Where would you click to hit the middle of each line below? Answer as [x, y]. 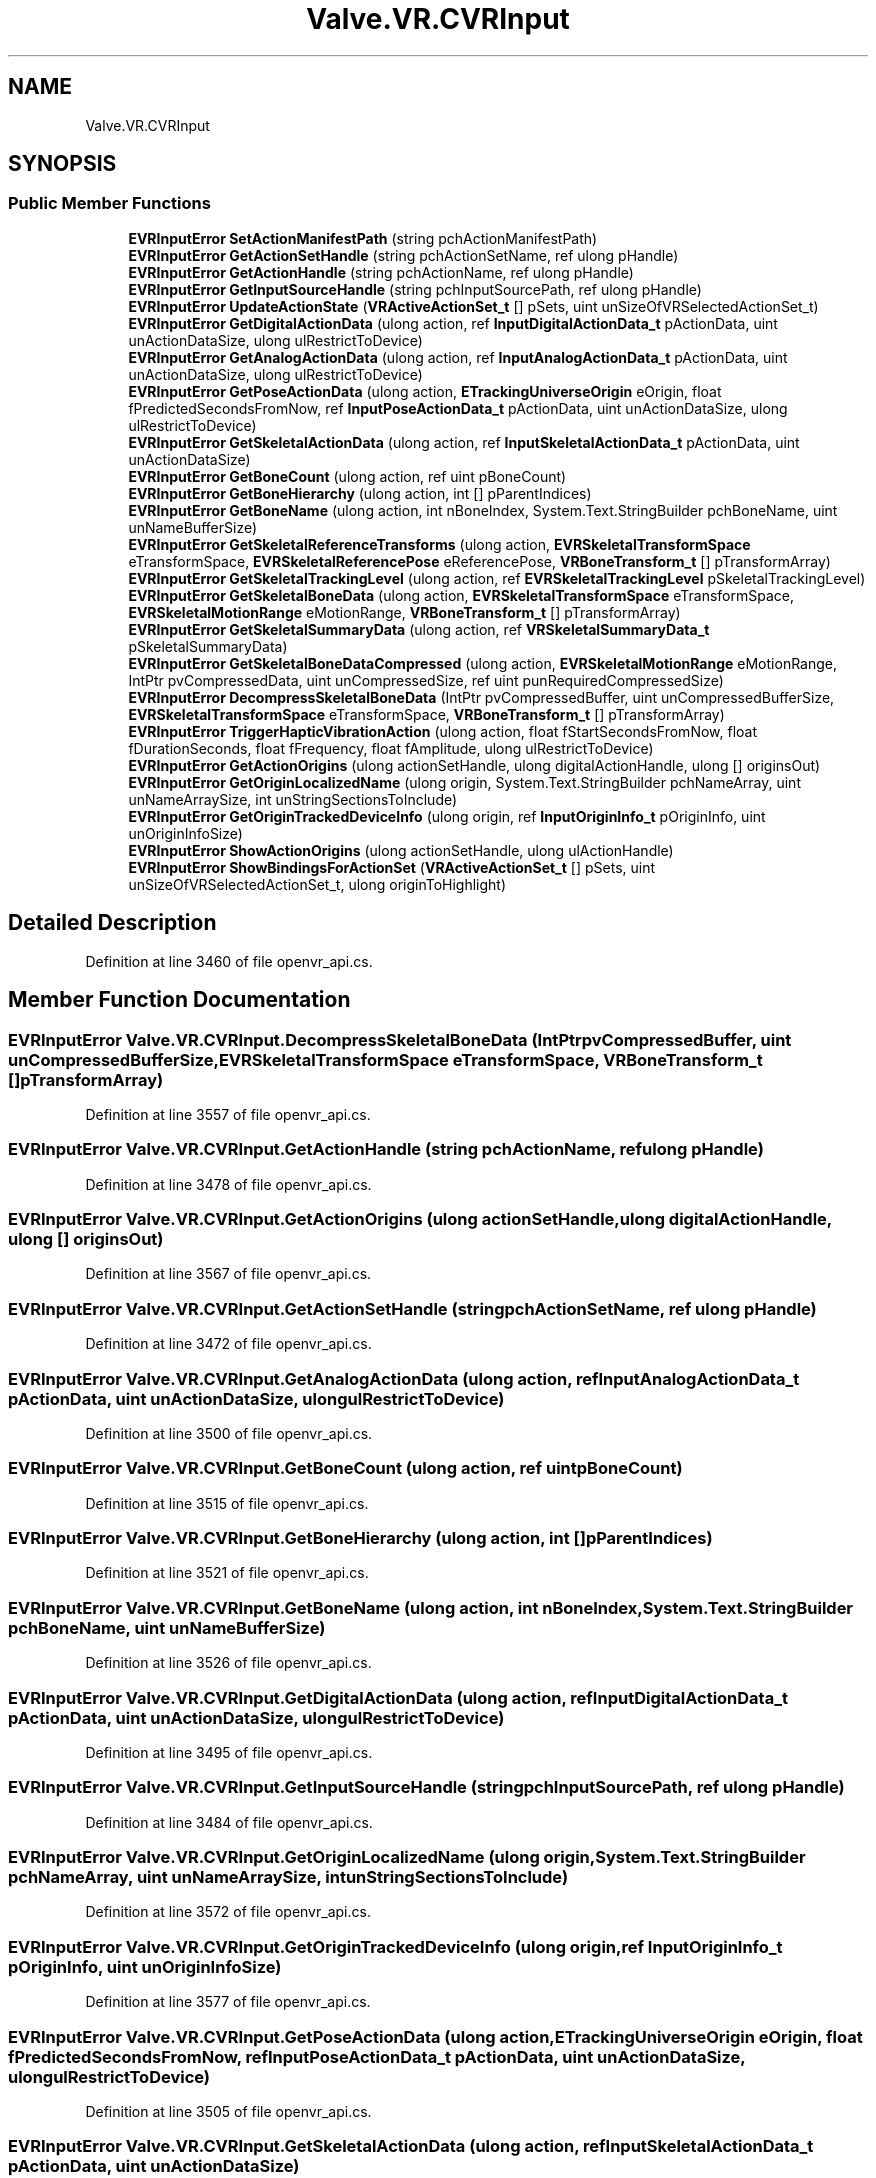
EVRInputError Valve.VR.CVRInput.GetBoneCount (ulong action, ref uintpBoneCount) [345, 1468]
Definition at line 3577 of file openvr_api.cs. [228, 2002]
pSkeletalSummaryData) [208, 646]
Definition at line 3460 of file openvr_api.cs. [229, 961]
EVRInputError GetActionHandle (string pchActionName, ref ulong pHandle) [381, 272]
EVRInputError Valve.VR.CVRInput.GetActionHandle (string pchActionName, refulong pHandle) [386, 1149]
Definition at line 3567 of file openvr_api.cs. [228, 1274]
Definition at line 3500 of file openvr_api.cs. [229, 1433]
